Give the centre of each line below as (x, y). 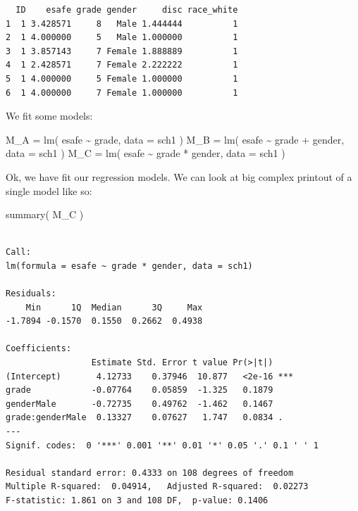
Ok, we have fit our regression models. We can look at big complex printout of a (179, 176)
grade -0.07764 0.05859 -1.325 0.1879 (140, 390)
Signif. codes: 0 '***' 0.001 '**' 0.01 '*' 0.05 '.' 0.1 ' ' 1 (162, 445)
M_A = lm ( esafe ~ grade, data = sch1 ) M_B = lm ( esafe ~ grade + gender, (175, 139)
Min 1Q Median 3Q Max (114, 307)
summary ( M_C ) (45, 214)
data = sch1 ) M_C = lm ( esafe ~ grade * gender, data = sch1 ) (146, 153)
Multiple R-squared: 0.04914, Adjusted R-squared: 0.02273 (157, 487)
